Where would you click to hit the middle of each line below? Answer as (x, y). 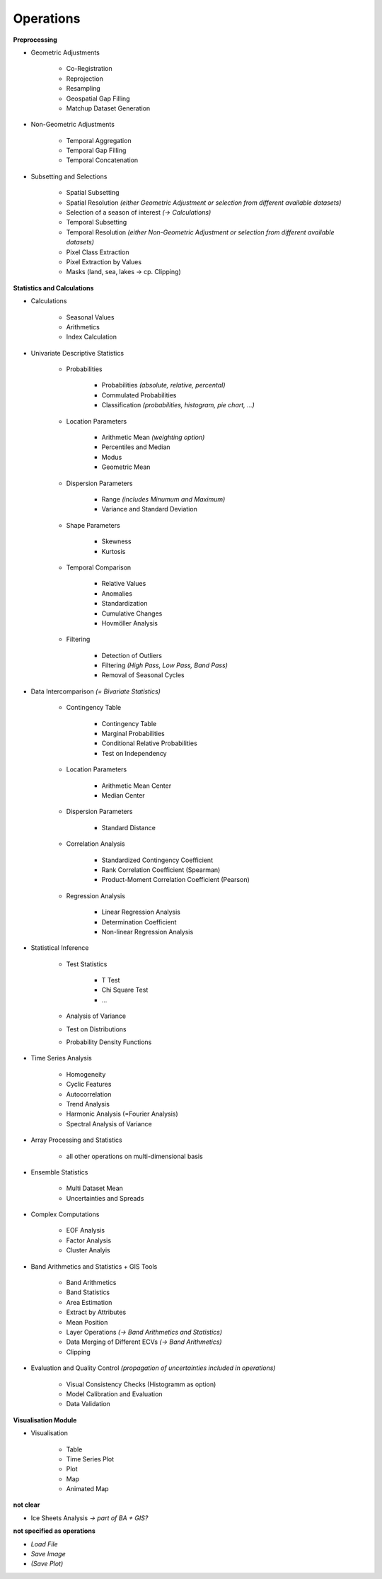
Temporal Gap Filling (96, 151)
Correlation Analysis (95, 844)
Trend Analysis (88, 1104)
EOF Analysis (86, 1230)
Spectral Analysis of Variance (109, 1124)
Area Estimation (89, 1302)
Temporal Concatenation (102, 160)
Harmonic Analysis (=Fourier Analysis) (122, 1114)
